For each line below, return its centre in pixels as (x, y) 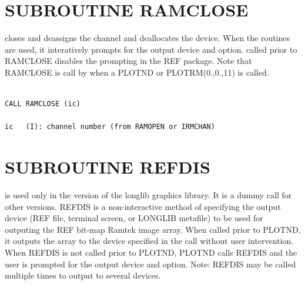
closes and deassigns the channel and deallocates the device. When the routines (148, 38)
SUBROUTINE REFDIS (108, 167)
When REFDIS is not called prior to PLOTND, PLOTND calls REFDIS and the (151, 252)
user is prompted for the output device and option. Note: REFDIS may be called (150, 264)
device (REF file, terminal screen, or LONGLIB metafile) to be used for (134, 218)
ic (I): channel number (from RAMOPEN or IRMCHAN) (110, 127)
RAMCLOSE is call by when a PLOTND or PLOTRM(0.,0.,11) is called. (137, 72)
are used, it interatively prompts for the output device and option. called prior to (151, 49)
